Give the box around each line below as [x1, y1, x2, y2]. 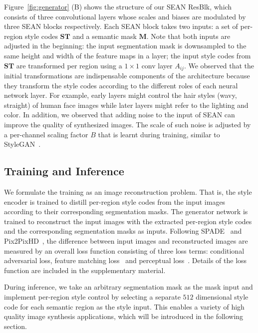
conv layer [141, 60, 173, 70]
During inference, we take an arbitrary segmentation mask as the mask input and [4, 282, 253, 292]
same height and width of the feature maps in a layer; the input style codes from [4, 50, 251, 60]
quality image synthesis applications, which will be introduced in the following [4, 311, 244, 322]
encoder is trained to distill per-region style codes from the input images [4, 196, 226, 207]
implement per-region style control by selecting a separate [4, 291, 181, 302]
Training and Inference [4, 163, 124, 179]
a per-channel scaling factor [4, 129, 88, 139]
